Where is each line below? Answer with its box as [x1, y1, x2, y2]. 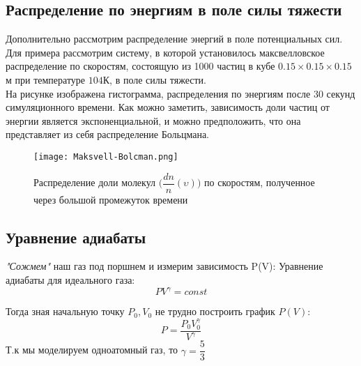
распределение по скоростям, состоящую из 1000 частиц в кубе [6, 59, 275, 73]
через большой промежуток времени [33, 192, 188, 206]
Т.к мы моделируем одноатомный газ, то [6, 342, 178, 357]
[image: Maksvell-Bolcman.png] [33, 151, 178, 162]
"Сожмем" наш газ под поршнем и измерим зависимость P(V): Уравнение [6, 259, 323, 273]
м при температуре [6, 72, 86, 86]
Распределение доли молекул [33, 175, 156, 190]
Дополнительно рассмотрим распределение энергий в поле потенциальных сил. [6, 31, 343, 46]
